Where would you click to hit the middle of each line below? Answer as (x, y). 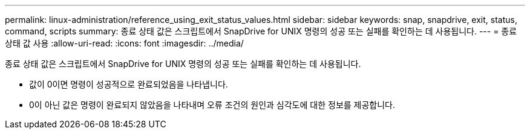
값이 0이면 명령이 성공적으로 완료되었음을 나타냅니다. (129, 84)
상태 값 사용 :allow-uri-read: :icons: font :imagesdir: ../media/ (124, 43)
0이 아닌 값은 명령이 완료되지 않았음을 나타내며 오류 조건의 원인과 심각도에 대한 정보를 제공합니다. (212, 105)
